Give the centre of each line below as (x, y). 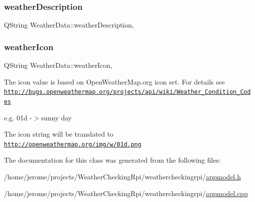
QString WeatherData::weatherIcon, (58, 65)
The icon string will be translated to (59, 134)
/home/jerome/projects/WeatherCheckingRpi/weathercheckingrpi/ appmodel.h (123, 176)
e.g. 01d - (18, 117)
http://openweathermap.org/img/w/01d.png (73, 144)
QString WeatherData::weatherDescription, (69, 25)
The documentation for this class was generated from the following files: (112, 160)
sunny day (56, 117)
